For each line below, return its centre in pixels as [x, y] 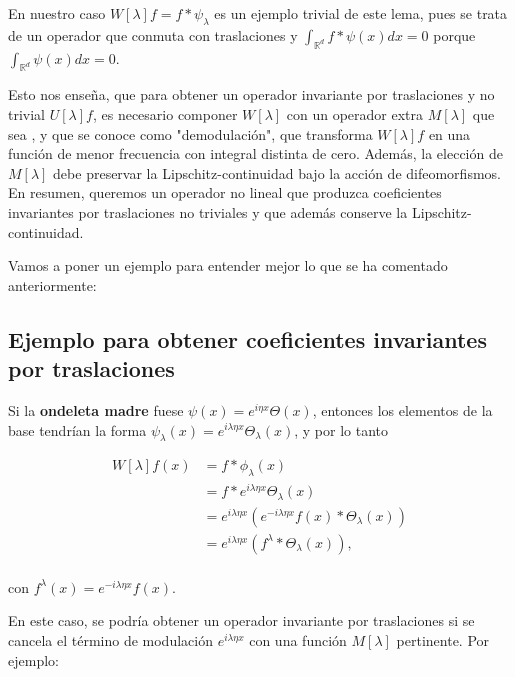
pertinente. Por [443, 639]
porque [454, 34]
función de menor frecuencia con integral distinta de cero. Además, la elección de [255, 153]
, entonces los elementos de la [402, 409]
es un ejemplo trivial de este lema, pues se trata [361, 13]
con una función [298, 639]
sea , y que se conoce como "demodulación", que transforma [190, 133]
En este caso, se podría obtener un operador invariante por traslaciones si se [241, 620]
